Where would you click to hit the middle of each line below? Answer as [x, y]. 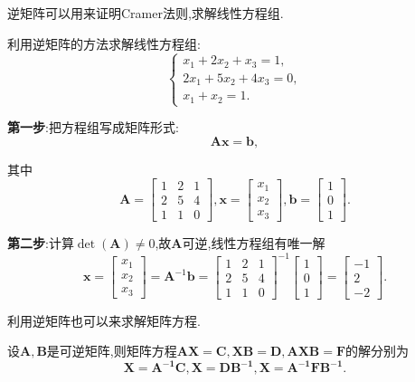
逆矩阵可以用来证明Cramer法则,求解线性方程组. [146, 13]
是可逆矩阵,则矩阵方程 [112, 351]
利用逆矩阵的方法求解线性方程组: [104, 43]
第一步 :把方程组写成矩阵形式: [93, 127]
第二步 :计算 [41, 243]
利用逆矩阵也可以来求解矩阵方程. [104, 320]
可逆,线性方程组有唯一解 [254, 243]
